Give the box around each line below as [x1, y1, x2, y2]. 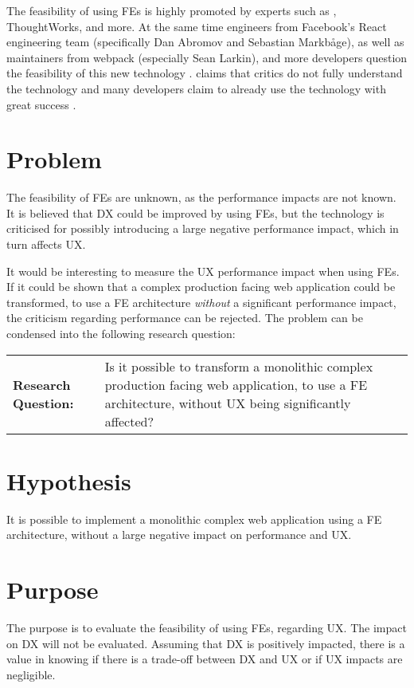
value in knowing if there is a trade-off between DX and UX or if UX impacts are [6, 651, 403, 667]
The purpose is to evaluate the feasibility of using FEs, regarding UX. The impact [6, 619, 407, 636]
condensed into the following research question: [6, 325, 236, 342]
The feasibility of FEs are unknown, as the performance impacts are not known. [6, 189, 396, 206]
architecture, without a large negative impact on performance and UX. [6, 526, 352, 543]
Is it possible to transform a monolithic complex [104, 356, 373, 375]
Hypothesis [6, 464, 131, 497]
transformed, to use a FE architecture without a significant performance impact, [6, 293, 396, 310]
